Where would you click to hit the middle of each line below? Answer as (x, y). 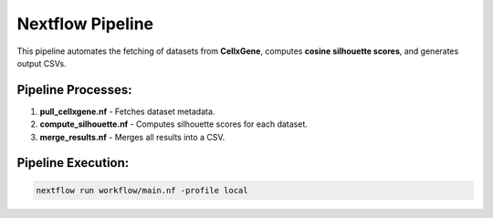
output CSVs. (42, 63)
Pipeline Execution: (73, 163)
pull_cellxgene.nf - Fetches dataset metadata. (127, 111)
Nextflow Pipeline (85, 24)
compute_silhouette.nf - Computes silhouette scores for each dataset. (173, 124)
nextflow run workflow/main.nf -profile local (142, 190)
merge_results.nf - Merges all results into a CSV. (132, 137)
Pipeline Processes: (74, 90)
